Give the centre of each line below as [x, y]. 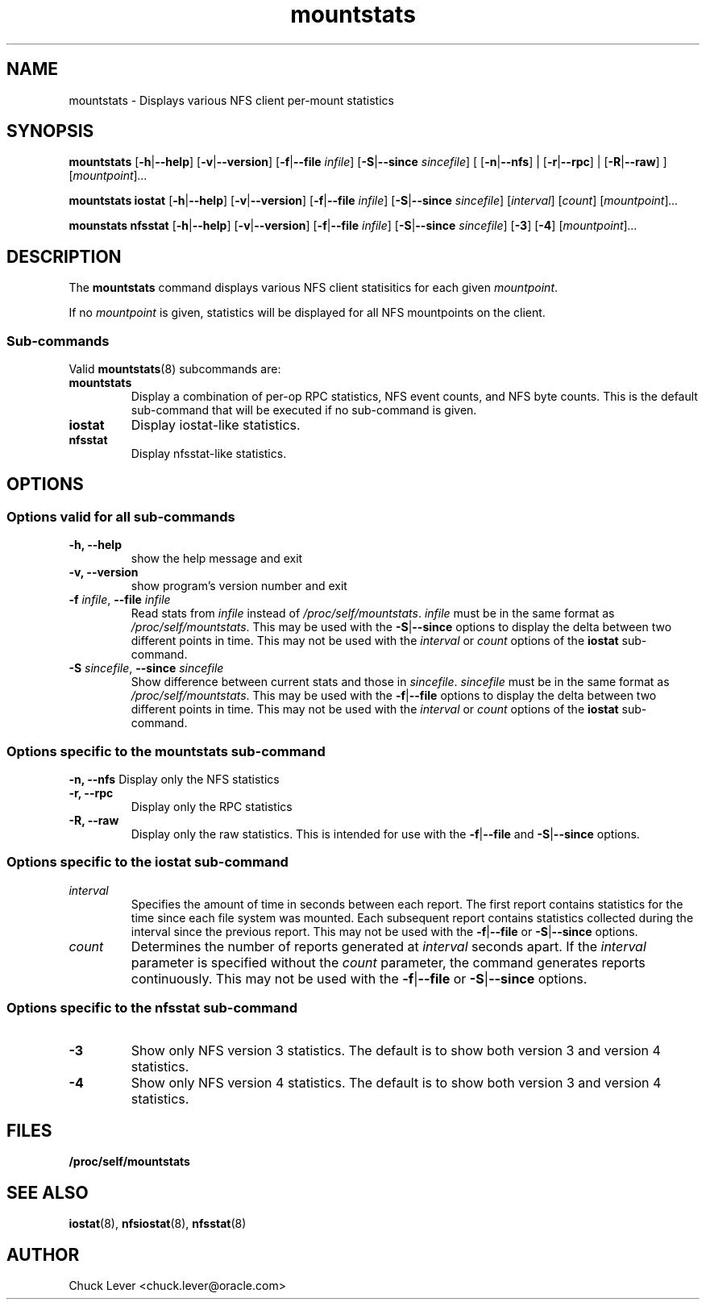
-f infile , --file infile [120, 600]
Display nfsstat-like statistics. [209, 454]
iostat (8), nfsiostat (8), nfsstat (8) [158, 1224]
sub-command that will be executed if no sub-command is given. [304, 410]
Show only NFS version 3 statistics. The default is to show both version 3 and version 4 [396, 1050]
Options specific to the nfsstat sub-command [152, 1008]
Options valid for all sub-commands [121, 516]
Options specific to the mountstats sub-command [166, 751]
